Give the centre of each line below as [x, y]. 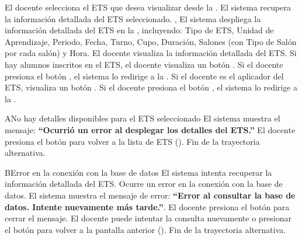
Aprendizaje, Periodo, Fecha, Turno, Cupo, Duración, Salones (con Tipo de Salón [151, 41]
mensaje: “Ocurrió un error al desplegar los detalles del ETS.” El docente [150, 129]
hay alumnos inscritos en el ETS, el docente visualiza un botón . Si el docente [144, 64]
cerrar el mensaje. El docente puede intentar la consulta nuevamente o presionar [148, 218]
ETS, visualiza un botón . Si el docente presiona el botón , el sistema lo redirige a [151, 87]
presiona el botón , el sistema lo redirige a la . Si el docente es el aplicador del [144, 76]
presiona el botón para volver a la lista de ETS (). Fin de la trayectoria [132, 141]
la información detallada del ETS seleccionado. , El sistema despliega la [133, 18]
